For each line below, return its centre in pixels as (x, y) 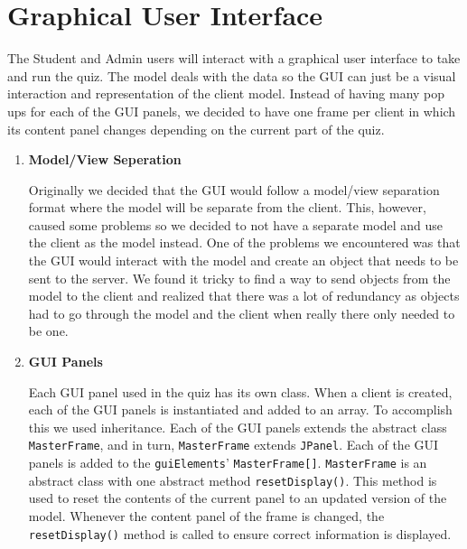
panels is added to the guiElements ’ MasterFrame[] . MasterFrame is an (228, 463)
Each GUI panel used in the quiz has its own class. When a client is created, (240, 391)
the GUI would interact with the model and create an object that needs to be (243, 261)
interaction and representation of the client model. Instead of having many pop (226, 93)
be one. (48, 331)
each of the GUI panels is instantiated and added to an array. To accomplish (240, 409)
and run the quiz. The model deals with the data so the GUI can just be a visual (232, 75)
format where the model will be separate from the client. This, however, (227, 207)
